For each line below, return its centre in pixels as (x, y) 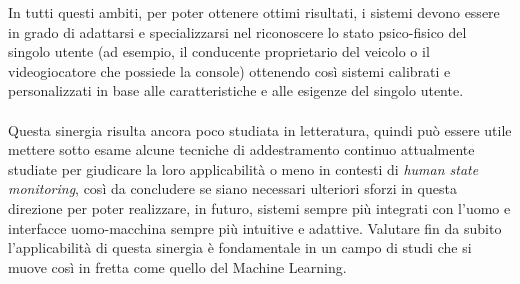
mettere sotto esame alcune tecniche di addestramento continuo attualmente (241, 149)
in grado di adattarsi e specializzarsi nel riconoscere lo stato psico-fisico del (237, 31)
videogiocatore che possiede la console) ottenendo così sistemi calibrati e (229, 70)
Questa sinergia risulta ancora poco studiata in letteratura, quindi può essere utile (260, 129)
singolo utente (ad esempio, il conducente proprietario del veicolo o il (219, 51)
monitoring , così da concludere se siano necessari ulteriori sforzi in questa (232, 188)
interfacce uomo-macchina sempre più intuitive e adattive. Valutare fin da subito (255, 227)
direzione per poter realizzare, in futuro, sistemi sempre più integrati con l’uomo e (259, 207)
